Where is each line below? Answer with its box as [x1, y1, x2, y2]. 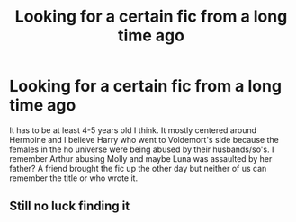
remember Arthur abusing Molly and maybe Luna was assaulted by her [9, 153, 273, 164]
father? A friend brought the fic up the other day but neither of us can [9, 163, 267, 173]
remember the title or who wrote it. [9, 173, 138, 183]
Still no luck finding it [9, 199, 130, 214]
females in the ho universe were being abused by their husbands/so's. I [9, 144, 274, 155]
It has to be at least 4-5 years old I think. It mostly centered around [9, 124, 257, 136]
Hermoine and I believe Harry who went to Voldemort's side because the [9, 134, 279, 145]
